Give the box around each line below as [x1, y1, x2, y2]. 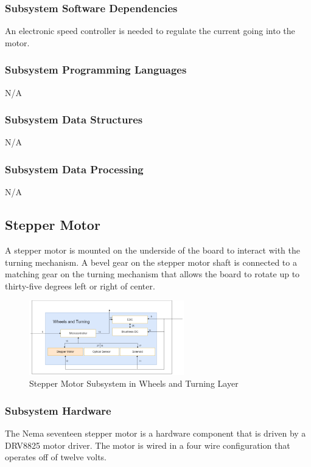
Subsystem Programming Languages [5, 62, 187, 77]
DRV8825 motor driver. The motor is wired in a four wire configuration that [5, 438, 290, 451]
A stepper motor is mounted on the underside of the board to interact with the [5, 244, 300, 257]
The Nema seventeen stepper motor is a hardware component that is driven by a [5, 427, 306, 440]
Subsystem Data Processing [5, 161, 144, 176]
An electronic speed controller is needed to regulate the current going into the [5, 24, 295, 37]
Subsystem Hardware [5, 403, 111, 418]
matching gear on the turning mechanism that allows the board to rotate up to [5, 268, 300, 280]
